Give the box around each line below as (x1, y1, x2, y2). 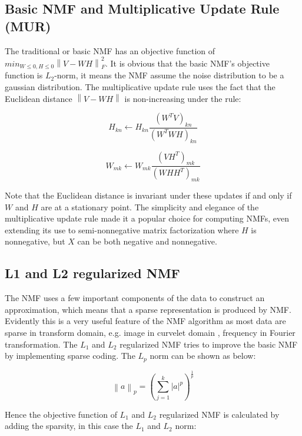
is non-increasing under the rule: (124, 92, 241, 104)
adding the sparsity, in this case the (5, 420, 133, 432)
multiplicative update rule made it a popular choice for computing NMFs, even (5, 212, 290, 224)
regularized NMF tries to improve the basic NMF (120, 338, 298, 350)
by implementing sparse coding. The (5, 349, 135, 362)
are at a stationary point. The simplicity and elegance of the (41, 200, 259, 213)
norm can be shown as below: (150, 349, 256, 362)
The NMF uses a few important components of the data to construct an (5, 292, 265, 304)
